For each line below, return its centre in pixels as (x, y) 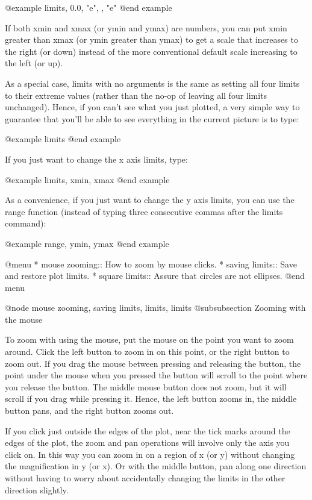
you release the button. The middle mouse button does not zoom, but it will (146, 386)
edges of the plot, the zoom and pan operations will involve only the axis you (147, 442)
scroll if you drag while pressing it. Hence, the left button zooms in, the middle (151, 398)
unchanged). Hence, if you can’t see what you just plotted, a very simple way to (152, 107)
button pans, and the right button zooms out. (89, 411)
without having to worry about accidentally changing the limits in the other (145, 478)
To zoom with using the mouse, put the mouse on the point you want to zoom (149, 339)
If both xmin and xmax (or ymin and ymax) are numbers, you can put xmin (146, 27)
